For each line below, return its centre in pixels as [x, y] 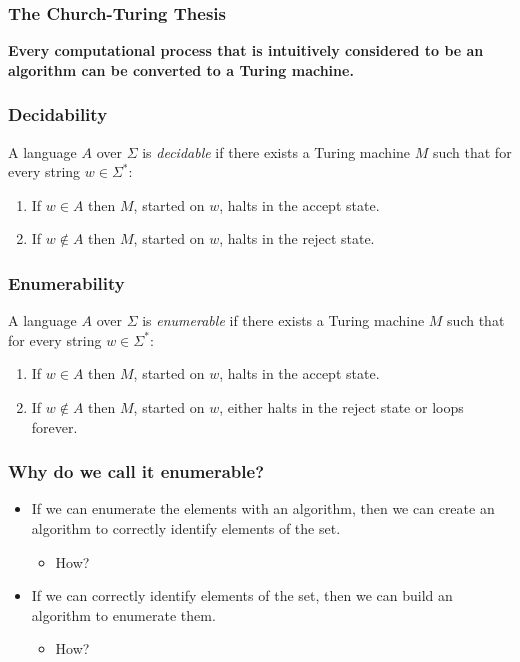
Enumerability [66, 282]
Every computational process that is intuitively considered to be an [246, 50]
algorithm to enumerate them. [123, 614]
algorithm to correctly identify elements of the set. [186, 528]
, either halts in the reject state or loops [341, 407]
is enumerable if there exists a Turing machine [283, 320]
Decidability [58, 114]
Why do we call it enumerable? [136, 471]
